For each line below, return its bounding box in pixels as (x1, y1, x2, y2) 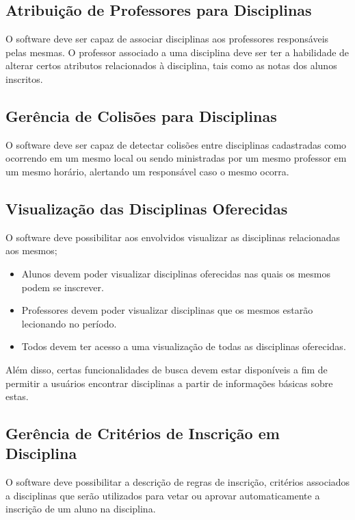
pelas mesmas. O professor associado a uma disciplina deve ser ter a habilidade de (5, 45, 350, 59)
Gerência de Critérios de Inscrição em (5, 423, 280, 444)
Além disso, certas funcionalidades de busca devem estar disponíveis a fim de (5, 362, 328, 376)
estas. (5, 389, 29, 404)
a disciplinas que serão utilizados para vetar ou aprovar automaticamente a (5, 488, 320, 502)
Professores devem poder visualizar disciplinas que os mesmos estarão (21, 303, 313, 317)
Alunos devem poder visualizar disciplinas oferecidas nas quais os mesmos (21, 266, 330, 280)
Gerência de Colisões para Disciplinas (5, 105, 277, 126)
